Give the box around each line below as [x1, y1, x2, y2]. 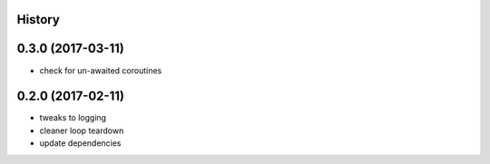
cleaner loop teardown [39, 125, 124, 136]
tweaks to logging [39, 112, 107, 123]
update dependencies [39, 138, 122, 149]
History [16, 12, 61, 27]
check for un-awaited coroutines [39, 64, 162, 76]
